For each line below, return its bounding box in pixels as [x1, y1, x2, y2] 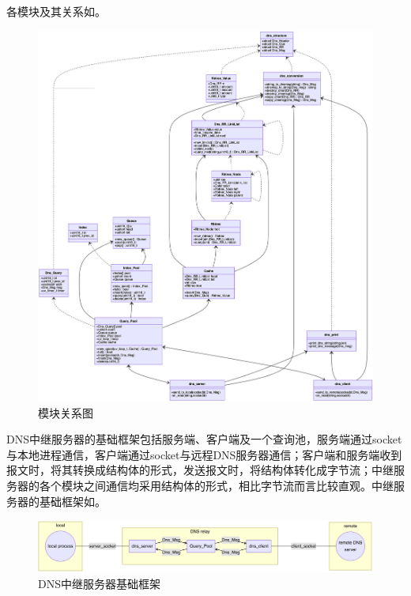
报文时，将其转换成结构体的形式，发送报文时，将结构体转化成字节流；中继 [6, 462, 394, 478]
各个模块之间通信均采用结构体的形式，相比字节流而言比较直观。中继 [39, 477, 394, 493]
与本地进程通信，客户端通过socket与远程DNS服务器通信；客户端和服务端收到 [6, 446, 402, 462]
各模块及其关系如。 [6, 3, 106, 19]
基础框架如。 [39, 492, 106, 509]
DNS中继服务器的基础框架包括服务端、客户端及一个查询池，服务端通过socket [6, 431, 402, 447]
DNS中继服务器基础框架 [38, 575, 160, 591]
